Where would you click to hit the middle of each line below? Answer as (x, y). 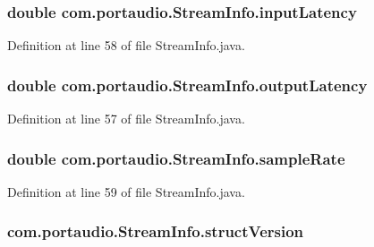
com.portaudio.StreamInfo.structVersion (156, 231)
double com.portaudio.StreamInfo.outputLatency (187, 85)
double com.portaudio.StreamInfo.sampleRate (176, 158)
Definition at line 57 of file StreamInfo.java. (126, 119)
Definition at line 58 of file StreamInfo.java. (126, 45)
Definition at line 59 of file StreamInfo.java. (126, 191)
